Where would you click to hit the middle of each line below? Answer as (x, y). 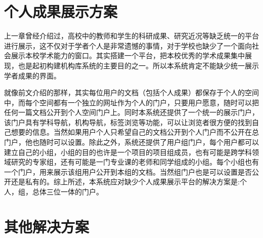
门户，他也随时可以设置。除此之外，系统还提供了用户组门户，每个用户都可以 (131, 142)
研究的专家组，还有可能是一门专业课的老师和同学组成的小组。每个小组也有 (135, 162)
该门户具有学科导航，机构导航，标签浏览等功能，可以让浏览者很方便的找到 (128, 122)
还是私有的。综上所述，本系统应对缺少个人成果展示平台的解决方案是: (125, 182)
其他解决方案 (47, 226)
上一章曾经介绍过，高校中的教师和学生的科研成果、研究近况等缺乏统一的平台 (131, 36)
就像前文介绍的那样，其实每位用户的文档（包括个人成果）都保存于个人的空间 (131, 92)
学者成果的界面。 (32, 75)
